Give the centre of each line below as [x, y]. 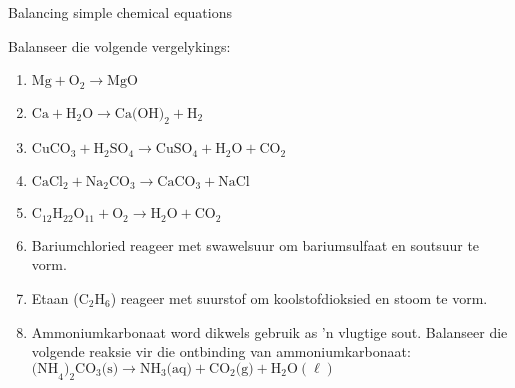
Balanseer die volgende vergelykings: [119, 45]
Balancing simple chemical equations [120, 12]
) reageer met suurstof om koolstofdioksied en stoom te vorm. [299, 297]
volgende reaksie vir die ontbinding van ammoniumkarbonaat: [221, 351]
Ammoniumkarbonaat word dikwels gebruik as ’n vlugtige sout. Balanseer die [269, 331]
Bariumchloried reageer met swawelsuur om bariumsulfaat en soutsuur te [255, 244]
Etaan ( [55, 297]
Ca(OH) [139, 113]
